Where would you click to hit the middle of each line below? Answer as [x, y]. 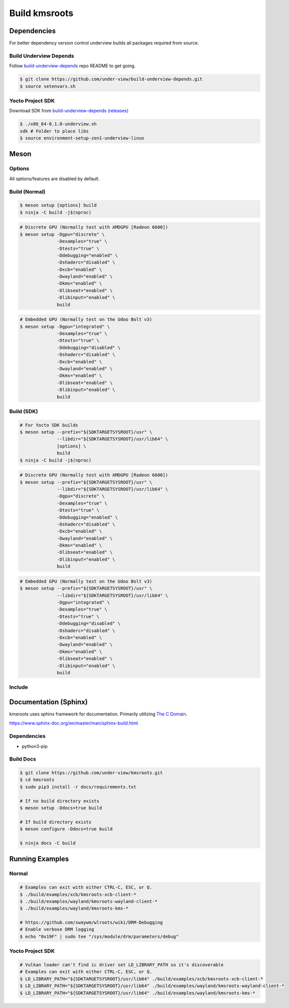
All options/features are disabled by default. [54, 179]
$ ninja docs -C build [48, 843]
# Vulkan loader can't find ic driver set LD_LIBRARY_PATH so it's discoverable [122, 965]
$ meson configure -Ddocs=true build [66, 829]
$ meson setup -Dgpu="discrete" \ [62, 234]
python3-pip [35, 746]
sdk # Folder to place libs [54, 131]
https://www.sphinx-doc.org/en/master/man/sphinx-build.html [74, 723]
